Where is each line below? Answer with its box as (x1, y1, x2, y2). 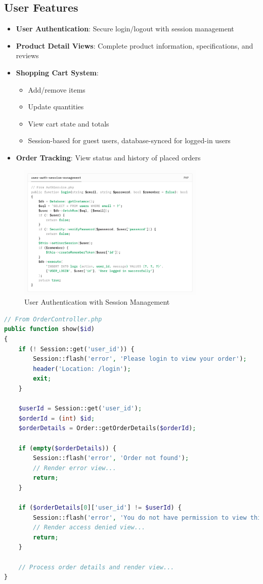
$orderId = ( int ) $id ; (18, 414, 95, 422)
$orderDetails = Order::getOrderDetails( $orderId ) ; (18, 425, 196, 432)
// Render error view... (33, 464, 116, 472)
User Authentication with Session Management (24, 297, 170, 307)
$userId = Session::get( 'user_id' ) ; (18, 405, 142, 412)
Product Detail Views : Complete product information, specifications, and (16, 40, 253, 51)
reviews (16, 50, 39, 61)
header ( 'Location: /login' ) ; (33, 365, 131, 372)
